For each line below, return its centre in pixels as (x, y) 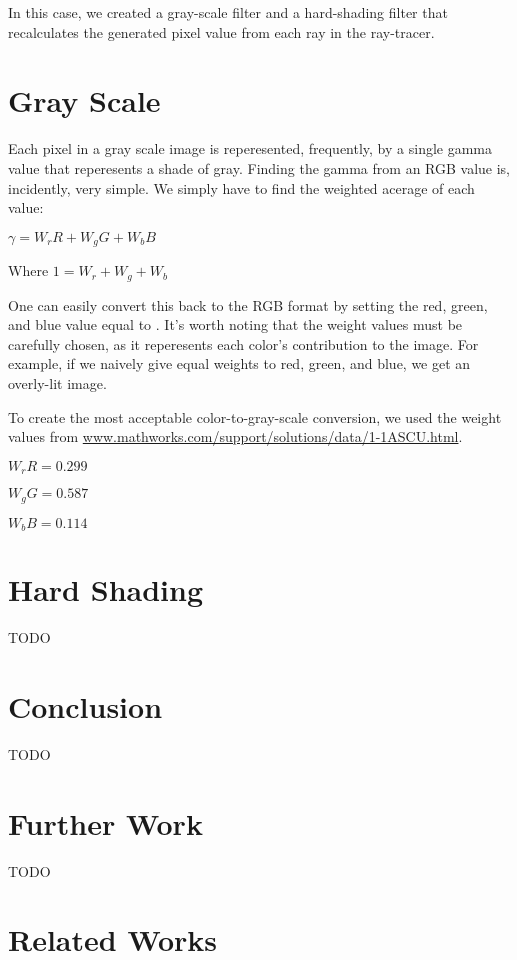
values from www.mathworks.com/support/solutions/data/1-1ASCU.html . (235, 436)
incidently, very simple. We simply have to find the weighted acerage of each (241, 187)
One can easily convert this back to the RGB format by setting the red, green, (248, 304)
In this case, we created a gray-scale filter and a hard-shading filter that (228, 12)
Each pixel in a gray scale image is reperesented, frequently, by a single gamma (250, 148)
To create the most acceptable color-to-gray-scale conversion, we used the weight (255, 416)
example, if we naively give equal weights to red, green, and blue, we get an (239, 363)
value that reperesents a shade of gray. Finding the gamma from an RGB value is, (259, 167)
